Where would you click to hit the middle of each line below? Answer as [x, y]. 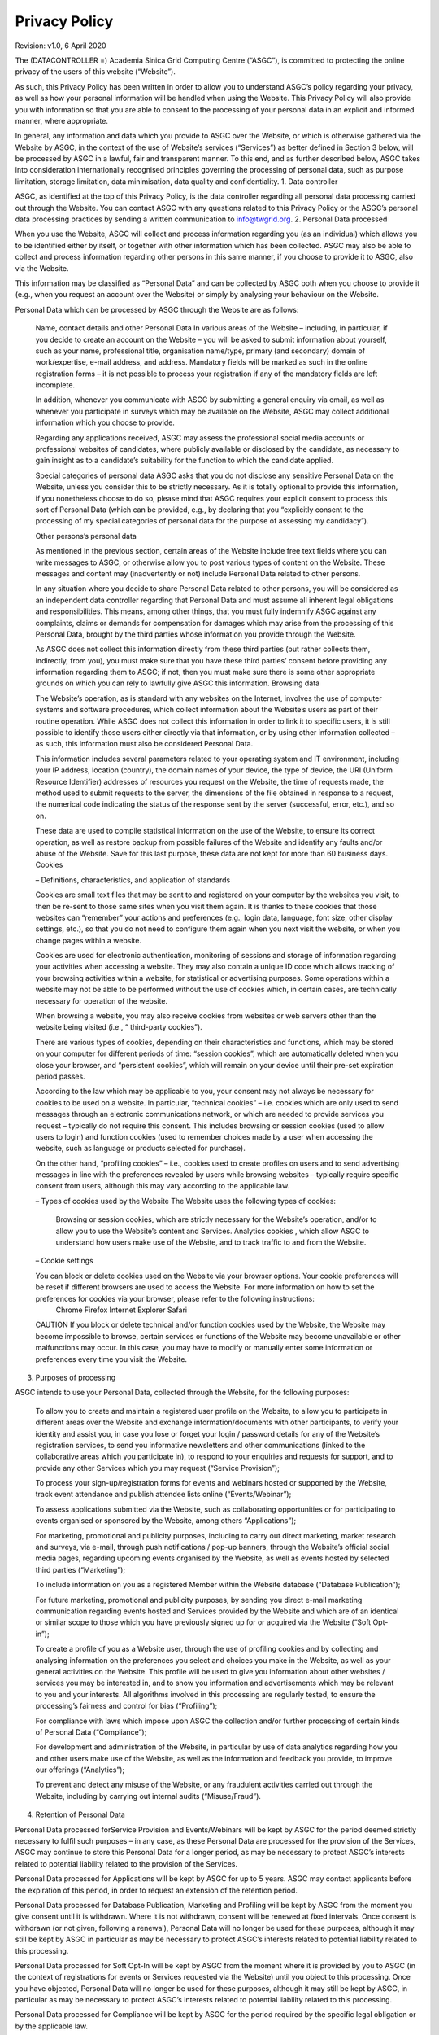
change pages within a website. [89, 940]
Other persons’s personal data [86, 536]
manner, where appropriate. [62, 120]
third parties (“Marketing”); [80, 1569]
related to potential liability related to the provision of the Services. [126, 1863]
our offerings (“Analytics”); [80, 1770]
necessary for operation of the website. [102, 1000]
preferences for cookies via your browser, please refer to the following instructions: [175, 1298]
